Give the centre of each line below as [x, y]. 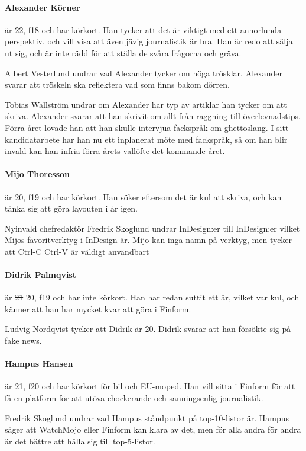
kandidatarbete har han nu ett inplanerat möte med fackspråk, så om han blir [146, 139]
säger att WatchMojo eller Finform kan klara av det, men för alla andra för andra [153, 429]
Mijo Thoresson [37, 174]
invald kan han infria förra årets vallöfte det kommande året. [115, 151]
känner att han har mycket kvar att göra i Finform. [98, 308]
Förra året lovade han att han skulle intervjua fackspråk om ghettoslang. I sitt [147, 127]
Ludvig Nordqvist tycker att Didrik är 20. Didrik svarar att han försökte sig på [148, 329]
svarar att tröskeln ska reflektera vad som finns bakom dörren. [117, 84]
